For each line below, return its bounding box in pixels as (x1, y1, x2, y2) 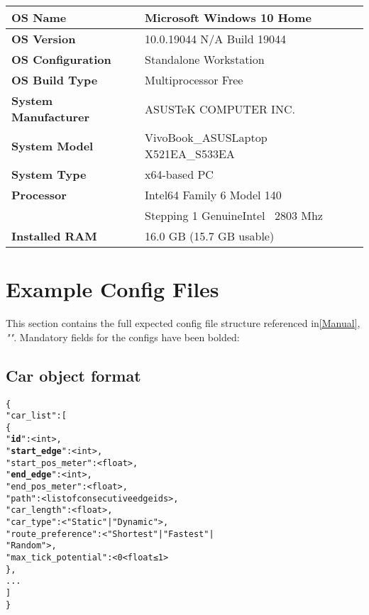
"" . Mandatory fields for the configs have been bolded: (6, 329, 240, 344)
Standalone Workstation (145, 51, 265, 67)
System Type (11, 166, 87, 182)
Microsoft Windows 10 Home (145, 9, 312, 26)
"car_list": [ (6, 411, 67, 421)
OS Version (11, 31, 76, 47)
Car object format (6, 364, 141, 386)
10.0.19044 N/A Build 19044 (145, 31, 286, 47)
